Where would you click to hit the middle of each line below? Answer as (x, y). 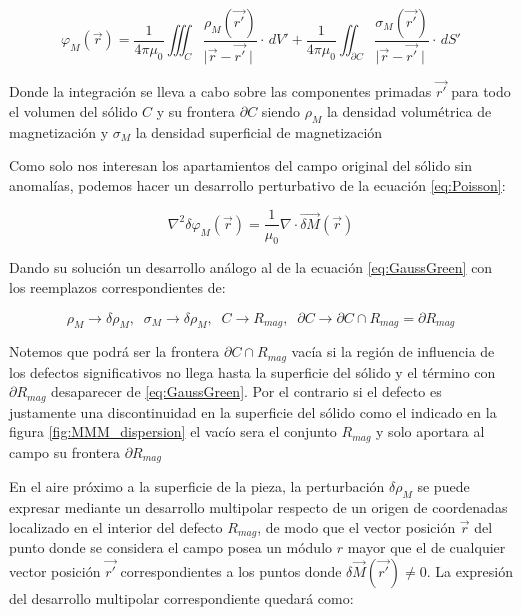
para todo (481, 91)
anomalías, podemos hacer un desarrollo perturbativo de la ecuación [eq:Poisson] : (257, 184)
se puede (443, 486)
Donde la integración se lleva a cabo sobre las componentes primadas (220, 91)
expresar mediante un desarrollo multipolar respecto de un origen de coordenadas (258, 507)
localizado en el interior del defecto (116, 526)
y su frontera (196, 110)
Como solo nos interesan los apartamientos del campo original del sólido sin (241, 165)
